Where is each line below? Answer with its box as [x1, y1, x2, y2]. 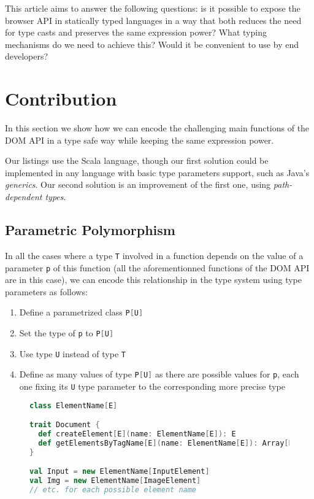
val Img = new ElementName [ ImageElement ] [29, 476, 201, 485]
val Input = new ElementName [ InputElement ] [29, 467, 210, 476]
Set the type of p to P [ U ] [19, 327, 114, 339]
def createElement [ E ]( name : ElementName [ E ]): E [38, 430, 236, 439]
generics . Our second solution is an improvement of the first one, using [5, 178, 271, 191]
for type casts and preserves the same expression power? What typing [5, 26, 267, 39]
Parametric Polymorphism [5, 220, 175, 239]
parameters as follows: [5, 285, 88, 298]
